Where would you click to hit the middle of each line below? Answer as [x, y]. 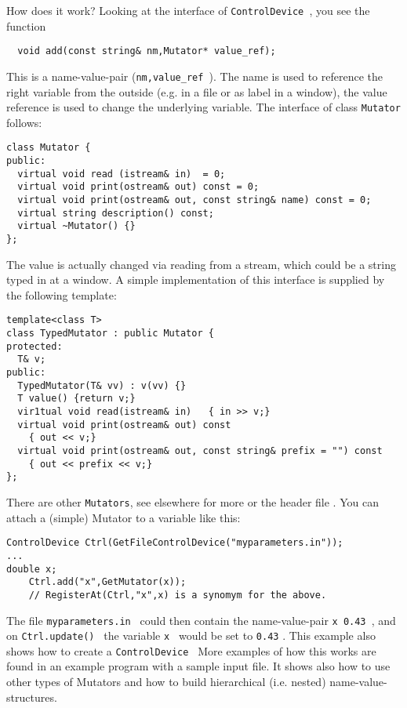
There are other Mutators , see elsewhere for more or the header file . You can [193, 501]
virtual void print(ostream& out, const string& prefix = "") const [200, 451]
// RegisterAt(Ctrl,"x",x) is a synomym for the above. [178, 595]
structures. [32, 697]
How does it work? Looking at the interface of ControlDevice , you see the [188, 10]
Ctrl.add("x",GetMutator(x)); [107, 582]
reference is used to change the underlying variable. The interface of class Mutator [203, 107]
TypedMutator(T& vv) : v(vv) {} [102, 385]
